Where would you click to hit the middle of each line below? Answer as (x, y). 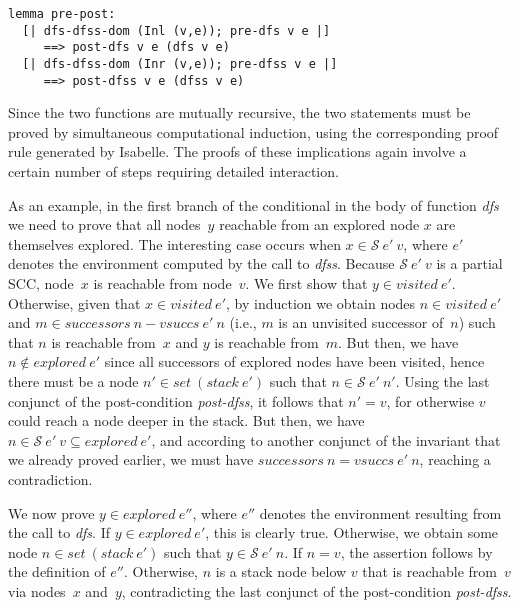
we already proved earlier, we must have (131, 459)
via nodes (37, 590)
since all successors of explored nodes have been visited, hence (294, 361)
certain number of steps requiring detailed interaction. (173, 171)
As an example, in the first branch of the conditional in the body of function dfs (253, 204)
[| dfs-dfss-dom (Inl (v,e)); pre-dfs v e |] (176, 30)
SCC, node (41, 283)
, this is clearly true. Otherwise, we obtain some (352, 532)
